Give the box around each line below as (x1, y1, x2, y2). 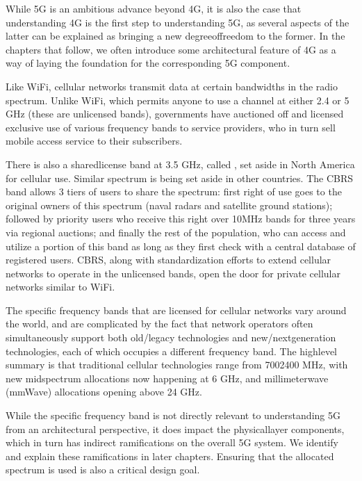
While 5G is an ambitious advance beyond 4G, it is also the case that (6, 1, 302, 15)
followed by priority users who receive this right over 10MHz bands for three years (6, 211, 356, 226)
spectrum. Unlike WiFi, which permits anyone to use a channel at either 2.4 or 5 (6, 92, 349, 107)
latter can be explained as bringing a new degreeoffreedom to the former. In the (6, 28, 345, 43)
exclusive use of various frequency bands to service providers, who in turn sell (6, 120, 336, 134)
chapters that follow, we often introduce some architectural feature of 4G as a (6, 42, 336, 56)
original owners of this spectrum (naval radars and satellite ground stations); (6, 197, 333, 212)
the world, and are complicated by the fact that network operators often (6, 316, 313, 331)
